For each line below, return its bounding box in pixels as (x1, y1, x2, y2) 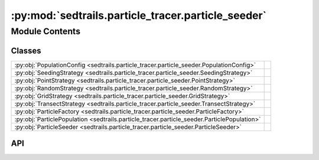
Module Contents (11, 26, 81, 37)
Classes (11, 45, 41, 55)
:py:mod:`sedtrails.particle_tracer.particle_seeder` (11, 9, 267, 22)
